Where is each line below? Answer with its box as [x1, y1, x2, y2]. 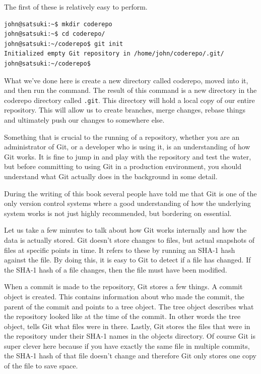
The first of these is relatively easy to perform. [4, 2, 148, 12]
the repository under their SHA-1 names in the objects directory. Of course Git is [4, 331, 255, 341]
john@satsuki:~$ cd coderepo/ [4, 30, 105, 38]
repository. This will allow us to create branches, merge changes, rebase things [4, 104, 246, 115]
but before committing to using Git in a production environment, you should [4, 161, 241, 172]
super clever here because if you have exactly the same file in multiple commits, [4, 340, 250, 351]
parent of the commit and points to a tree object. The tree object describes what [4, 301, 254, 311]
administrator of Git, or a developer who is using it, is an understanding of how [4, 141, 250, 152]
